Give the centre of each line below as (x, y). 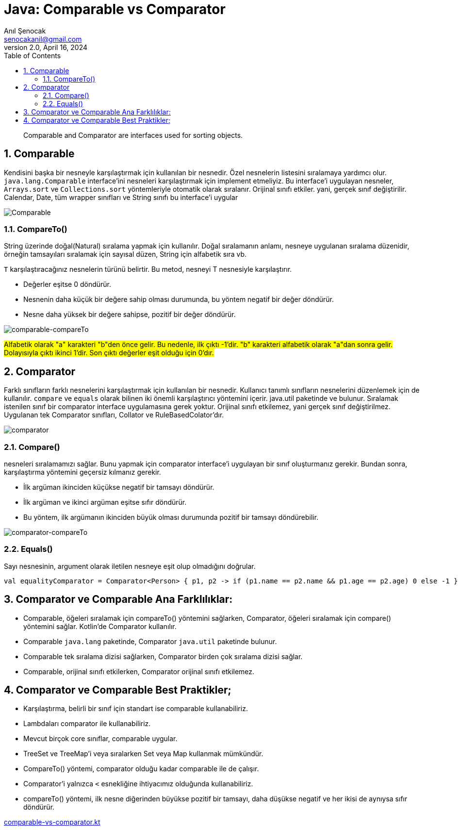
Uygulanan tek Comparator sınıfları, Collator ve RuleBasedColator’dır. (114, 415)
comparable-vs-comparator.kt (52, 822)
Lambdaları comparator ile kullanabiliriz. (87, 724)
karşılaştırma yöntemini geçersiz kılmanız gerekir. (82, 472)
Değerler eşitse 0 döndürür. (67, 284)
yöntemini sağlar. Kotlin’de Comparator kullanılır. (100, 626)
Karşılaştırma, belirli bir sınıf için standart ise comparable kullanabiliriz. (136, 709)
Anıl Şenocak (25, 31)
